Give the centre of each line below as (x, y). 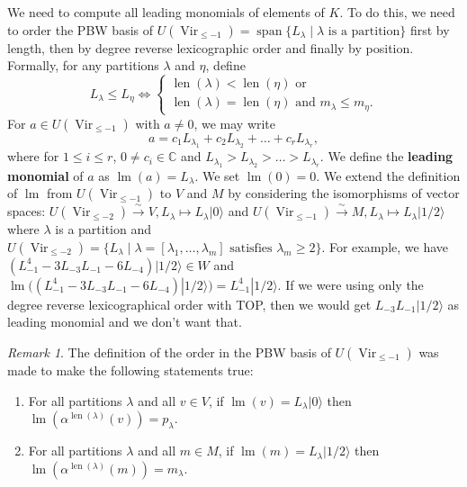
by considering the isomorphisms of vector (344, 193)
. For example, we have (385, 246)
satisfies (251, 248)
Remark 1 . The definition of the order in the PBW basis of (169, 352)
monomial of (45, 175)
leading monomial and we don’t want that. (125, 322)
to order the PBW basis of (81, 29)
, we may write (235, 123)
